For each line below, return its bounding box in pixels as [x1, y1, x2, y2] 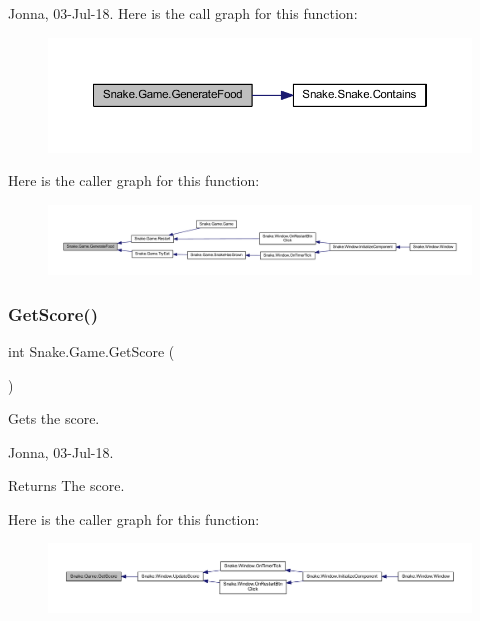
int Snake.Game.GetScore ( [8, 340, 175, 361]
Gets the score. [8, 408, 100, 429]
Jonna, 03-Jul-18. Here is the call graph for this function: [8, 3, 358, 23]
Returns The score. [8, 475, 125, 496]
